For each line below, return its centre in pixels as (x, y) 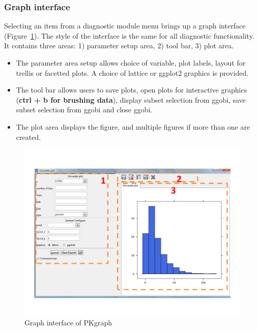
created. (28, 137)
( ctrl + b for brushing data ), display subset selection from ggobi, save (131, 99)
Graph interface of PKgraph (68, 323)
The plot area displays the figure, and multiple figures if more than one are (133, 126)
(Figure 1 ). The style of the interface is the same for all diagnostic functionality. (129, 35)
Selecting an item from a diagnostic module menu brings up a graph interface (125, 26)
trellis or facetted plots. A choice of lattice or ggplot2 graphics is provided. (132, 72)
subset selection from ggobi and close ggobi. (84, 110)
